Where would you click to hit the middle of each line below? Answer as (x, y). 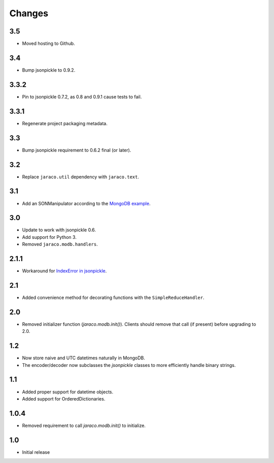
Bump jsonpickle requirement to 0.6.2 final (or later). (77, 150)
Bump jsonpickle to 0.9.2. (49, 70)
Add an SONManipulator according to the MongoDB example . (86, 203)
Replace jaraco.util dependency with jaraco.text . (81, 177)
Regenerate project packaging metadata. (65, 123)
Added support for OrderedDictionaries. (64, 398)
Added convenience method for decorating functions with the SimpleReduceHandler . (113, 298)
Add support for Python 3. (49, 237)
